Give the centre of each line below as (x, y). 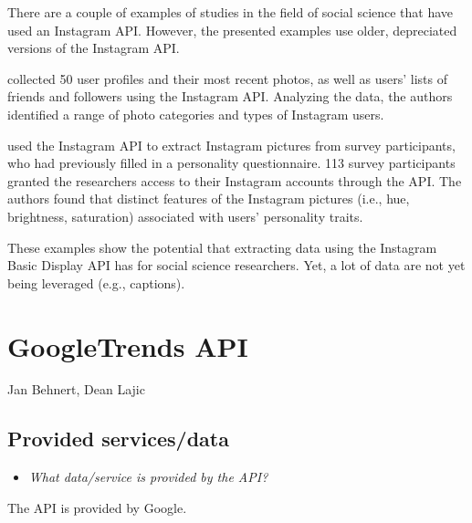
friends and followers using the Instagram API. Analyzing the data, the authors (230, 96)
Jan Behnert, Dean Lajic (76, 389)
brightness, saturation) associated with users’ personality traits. (185, 216)
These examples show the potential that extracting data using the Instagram (222, 247)
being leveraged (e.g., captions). (96, 282)
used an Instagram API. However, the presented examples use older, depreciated (232, 30)
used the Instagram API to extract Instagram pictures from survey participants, (231, 145)
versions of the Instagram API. (94, 48)
